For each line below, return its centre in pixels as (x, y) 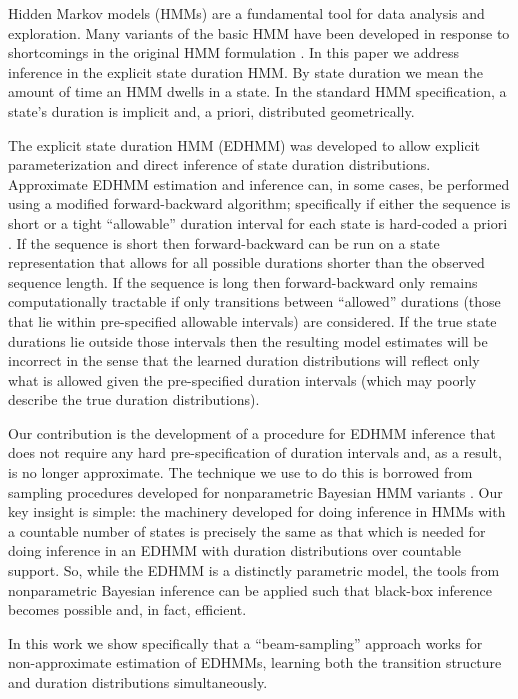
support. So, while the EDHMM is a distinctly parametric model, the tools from (254, 570)
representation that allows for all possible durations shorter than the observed (246, 262)
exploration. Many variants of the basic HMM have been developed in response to (259, 32)
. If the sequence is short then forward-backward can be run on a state (224, 242)
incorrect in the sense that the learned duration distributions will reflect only (244, 360)
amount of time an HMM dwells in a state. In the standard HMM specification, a (257, 91)
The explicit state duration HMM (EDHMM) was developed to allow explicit (244, 144)
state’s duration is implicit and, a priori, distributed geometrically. (211, 110)
